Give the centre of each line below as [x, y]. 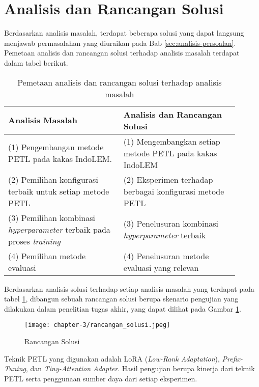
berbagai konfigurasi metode [174, 191]
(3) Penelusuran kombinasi [171, 223]
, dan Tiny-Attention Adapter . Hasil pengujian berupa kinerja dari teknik [140, 368]
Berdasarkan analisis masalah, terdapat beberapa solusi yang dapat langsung [124, 33]
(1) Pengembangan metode [56, 147]
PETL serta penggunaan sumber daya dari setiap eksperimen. [101, 378]
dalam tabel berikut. [36, 62]
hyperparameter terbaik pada [59, 229]
